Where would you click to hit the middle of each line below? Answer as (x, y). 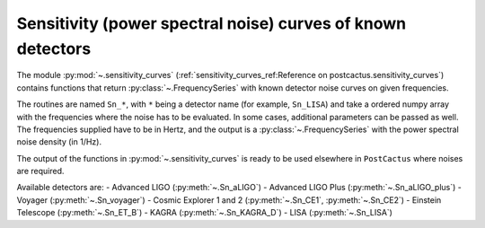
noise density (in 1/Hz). (59, 142)
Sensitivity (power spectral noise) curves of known (212, 23)
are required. (40, 171)
